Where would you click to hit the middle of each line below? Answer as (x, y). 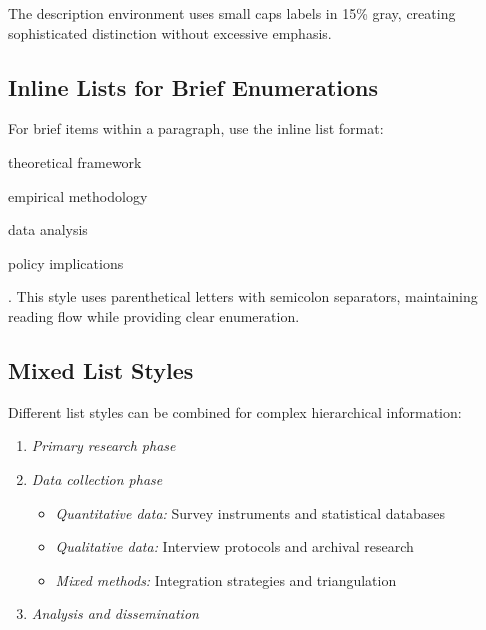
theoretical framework (75, 161)
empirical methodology (78, 195)
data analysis (48, 229)
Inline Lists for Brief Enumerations (193, 86)
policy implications (66, 262)
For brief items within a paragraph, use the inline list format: (196, 128)
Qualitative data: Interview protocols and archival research (234, 546)
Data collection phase (97, 478)
